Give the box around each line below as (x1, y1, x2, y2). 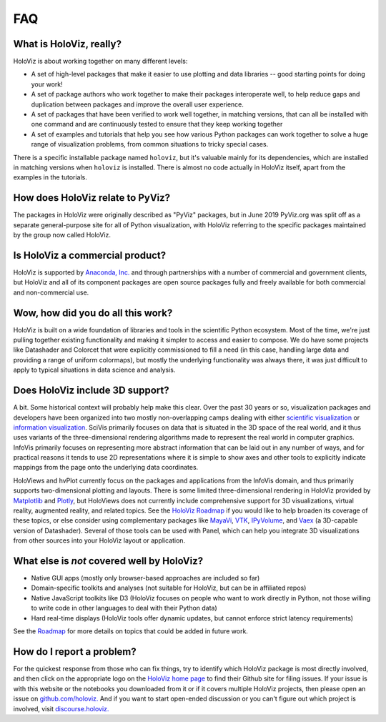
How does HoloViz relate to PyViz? (13, 192, 171, 204)
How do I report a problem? (13, 646, 137, 658)
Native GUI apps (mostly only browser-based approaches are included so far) (31, 574, 260, 583)
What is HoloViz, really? (13, 38, 122, 50)
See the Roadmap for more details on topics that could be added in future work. (13, 627, 248, 636)
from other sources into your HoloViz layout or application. (13, 536, 186, 545)
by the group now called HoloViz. (13, 231, 111, 239)
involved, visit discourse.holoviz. (13, 704, 109, 713)
